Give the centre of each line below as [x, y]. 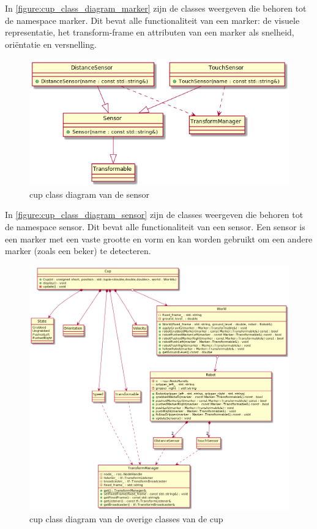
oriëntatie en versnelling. [51, 44]
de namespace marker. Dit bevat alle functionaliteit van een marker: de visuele [152, 20]
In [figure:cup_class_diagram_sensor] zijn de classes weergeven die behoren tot [154, 215]
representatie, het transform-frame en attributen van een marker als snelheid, [150, 32]
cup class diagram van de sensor [89, 194]
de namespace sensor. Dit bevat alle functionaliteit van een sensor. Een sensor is [155, 227]
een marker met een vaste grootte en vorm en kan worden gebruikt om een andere [159, 238]
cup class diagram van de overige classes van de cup [126, 518]
